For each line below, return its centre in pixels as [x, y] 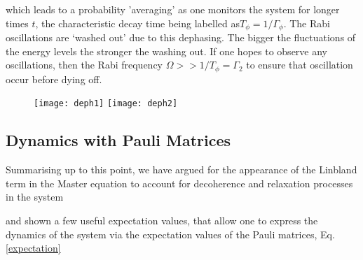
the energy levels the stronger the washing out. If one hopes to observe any [167, 51]
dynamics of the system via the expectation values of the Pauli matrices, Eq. [170, 234]
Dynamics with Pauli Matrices [118, 140]
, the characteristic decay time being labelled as [137, 23]
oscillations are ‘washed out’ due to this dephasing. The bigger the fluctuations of [181, 37]
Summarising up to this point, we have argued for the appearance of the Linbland [181, 169]
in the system [35, 197]
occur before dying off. [54, 79]
